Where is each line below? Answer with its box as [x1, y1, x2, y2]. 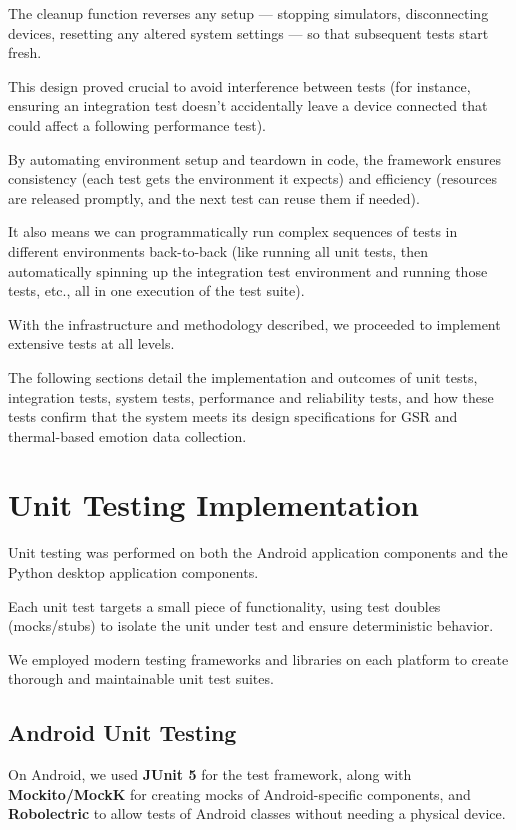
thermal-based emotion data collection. [8, 425, 247, 446]
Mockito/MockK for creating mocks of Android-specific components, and [8, 783, 471, 804]
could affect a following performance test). [8, 114, 266, 135]
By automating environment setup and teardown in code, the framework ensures [8, 148, 501, 169]
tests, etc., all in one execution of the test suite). [8, 280, 305, 301]
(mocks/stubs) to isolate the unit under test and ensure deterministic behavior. [8, 615, 494, 636]
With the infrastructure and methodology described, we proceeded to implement [8, 313, 501, 334]
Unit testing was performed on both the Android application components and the [8, 542, 508, 563]
